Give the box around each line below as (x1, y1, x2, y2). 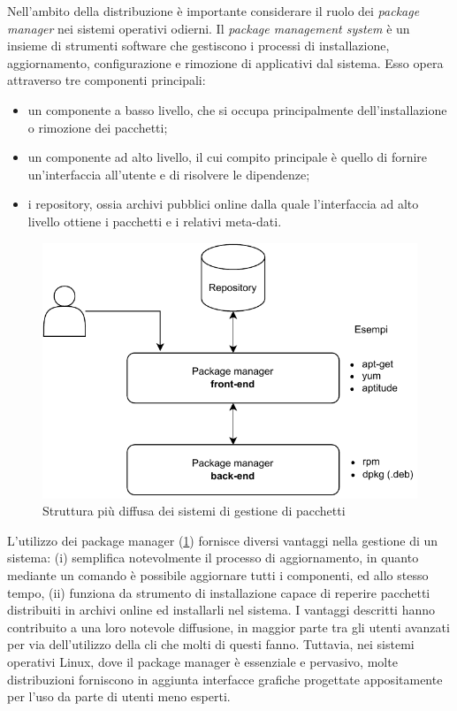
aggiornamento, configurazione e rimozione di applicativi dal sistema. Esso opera (7, 53, 444, 72)
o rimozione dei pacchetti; (27, 118, 168, 136)
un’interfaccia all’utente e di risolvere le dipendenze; (27, 164, 310, 183)
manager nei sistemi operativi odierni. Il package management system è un (7, 19, 410, 37)
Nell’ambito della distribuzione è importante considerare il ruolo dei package (7, 2, 420, 19)
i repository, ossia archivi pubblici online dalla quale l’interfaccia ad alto (27, 195, 419, 213)
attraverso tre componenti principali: (7, 71, 206, 89)
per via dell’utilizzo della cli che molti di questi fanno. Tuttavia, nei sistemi (7, 635, 415, 654)
